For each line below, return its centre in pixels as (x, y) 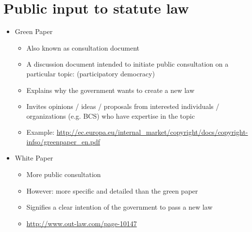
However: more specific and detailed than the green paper (112, 190)
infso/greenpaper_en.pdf (63, 141)
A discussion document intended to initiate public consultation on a (127, 64)
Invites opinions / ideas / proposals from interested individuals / (123, 106)
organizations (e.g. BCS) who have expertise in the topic (111, 116)
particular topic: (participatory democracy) (91, 73)
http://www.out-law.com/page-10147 (82, 223)
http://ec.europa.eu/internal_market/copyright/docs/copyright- (152, 132)
